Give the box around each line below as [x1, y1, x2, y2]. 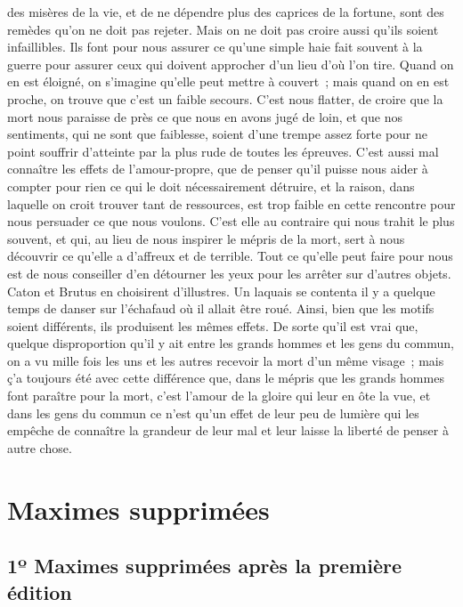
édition [7, 578, 72, 605]
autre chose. [7, 438, 72, 457]
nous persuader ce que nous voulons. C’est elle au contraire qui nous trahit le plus [7, 212, 455, 231]
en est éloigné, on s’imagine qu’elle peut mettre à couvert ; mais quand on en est [7, 72, 450, 91]
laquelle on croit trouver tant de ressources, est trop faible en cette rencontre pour [7, 194, 456, 213]
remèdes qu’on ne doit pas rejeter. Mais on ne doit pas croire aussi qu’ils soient [7, 20, 439, 38]
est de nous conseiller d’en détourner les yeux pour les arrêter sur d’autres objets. [7, 263, 451, 282]
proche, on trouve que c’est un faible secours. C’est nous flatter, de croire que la [7, 89, 443, 108]
